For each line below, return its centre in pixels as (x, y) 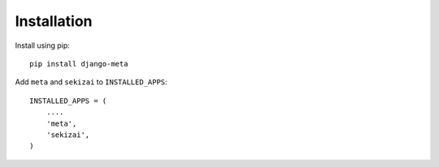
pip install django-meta (79, 64)
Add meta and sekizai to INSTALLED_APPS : (91, 82)
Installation (54, 21)
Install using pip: (43, 45)
